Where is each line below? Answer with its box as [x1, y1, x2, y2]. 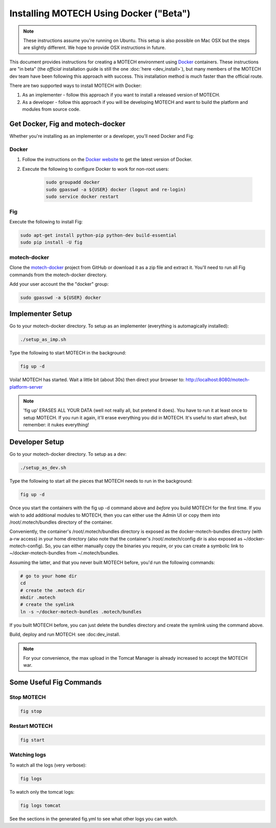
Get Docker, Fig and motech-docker [9, 119, 126, 128]
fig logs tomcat [20, 802, 61, 808]
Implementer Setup [9, 309, 73, 318]
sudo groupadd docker [45, 180, 100, 185]
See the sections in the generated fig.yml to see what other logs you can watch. [9, 816, 178, 822]
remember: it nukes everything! [23, 422, 89, 428]
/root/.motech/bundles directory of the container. [9, 519, 113, 525]
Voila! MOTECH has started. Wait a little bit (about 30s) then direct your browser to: [9, 376, 185, 383]
